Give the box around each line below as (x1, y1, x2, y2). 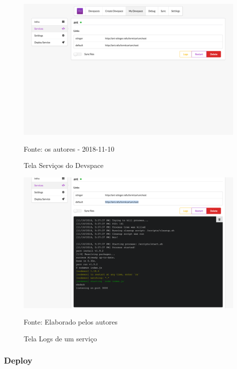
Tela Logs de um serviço (24, 333, 97, 343)
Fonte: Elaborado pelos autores (24, 317, 118, 327)
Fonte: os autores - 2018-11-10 (24, 143, 115, 154)
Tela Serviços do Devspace (24, 160, 104, 170)
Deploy (4, 354, 33, 367)
